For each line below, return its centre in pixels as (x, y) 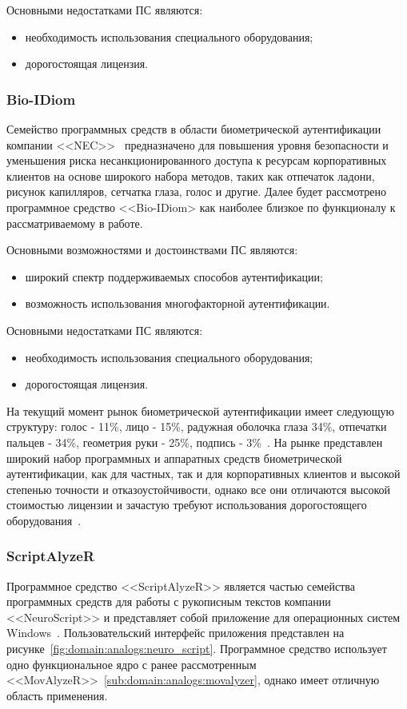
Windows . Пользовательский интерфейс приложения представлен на (176, 633)
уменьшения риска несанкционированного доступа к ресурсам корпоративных (197, 160)
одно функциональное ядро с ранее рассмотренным (132, 664)
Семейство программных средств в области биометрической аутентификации (194, 129)
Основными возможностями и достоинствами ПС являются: (152, 250)
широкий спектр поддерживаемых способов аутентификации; (174, 276)
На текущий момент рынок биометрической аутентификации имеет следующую (200, 410)
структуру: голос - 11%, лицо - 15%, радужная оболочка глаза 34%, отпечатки (197, 426)
